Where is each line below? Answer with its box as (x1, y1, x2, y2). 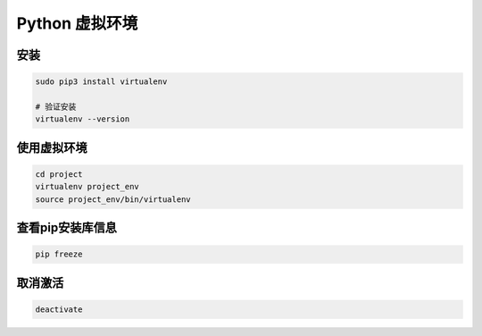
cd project (35, 169, 83, 179)
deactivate (35, 304, 83, 315)
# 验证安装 (35, 101, 77, 112)
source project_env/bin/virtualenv (35, 194, 191, 205)
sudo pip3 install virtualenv (35, 77, 168, 87)
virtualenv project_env (35, 181, 140, 192)
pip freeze (35, 249, 83, 259)
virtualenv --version (35, 114, 130, 124)
